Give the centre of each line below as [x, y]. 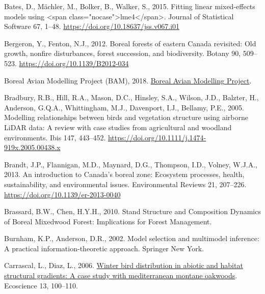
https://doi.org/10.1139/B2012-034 [74, 63]
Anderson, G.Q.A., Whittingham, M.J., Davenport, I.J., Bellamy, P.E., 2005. [124, 107]
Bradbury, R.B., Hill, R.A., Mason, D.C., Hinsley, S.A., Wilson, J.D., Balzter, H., [131, 97]
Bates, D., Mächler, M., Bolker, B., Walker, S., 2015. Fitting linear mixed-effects [130, 6]
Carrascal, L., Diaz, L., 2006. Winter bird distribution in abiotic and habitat [124, 265]
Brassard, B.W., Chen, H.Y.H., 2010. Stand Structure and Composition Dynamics [132, 211]
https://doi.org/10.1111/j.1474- [157, 137]
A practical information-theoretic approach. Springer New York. [104, 248]
